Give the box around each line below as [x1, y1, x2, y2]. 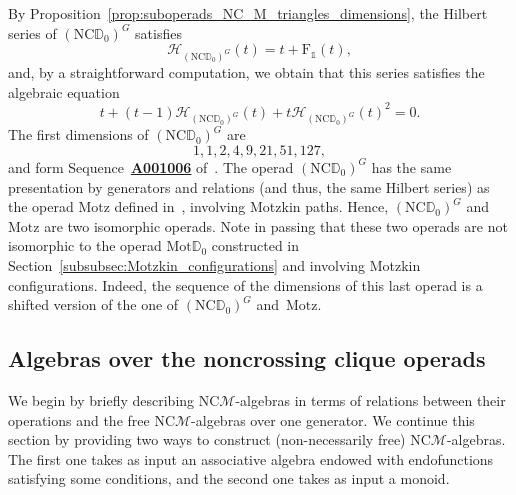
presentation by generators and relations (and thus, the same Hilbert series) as [8, 176, 490, 197]
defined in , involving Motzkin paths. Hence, [114, 196, 389, 217]
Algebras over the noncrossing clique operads [8, 343, 486, 374]
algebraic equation [8, 81, 120, 102]
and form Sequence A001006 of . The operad [8, 156, 294, 177]
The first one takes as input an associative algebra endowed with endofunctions [8, 448, 494, 469]
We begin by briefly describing [8, 389, 195, 410]
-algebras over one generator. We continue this [191, 409, 475, 430]
